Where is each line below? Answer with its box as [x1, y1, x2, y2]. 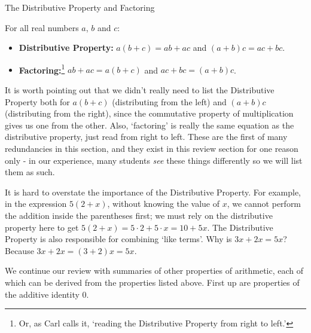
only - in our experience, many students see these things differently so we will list [5, 154, 303, 166]
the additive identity [5, 288, 80, 300]
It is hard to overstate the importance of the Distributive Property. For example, [5, 185, 301, 198]
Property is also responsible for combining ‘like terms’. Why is [5, 233, 232, 245]
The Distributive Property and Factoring [5, 1, 155, 13]
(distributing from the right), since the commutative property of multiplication [5, 107, 294, 120]
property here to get [5, 221, 79, 233]
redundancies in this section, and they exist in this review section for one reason [5, 142, 298, 154]
